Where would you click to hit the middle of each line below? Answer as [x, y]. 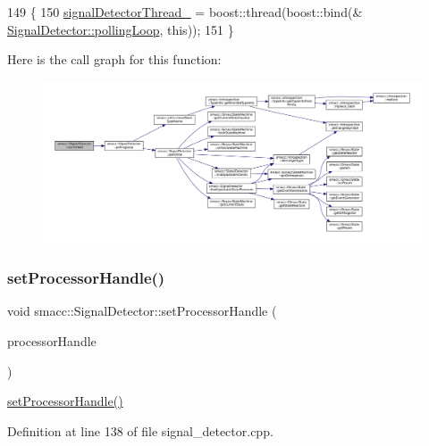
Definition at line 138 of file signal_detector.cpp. [140, 430]
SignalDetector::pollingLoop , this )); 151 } [121, 29]
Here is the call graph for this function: [114, 59]
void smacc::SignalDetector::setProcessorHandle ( [142, 311]
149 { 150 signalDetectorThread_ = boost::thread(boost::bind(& [185, 12]
